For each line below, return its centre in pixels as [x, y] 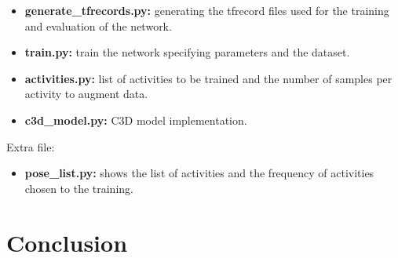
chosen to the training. [79, 188]
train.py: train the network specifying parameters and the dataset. [187, 52]
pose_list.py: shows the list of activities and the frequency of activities [199, 173]
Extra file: [31, 146]
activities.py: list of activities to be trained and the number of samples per [208, 78]
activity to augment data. [86, 94]
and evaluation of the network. [98, 25]
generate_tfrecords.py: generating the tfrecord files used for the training [207, 10]
